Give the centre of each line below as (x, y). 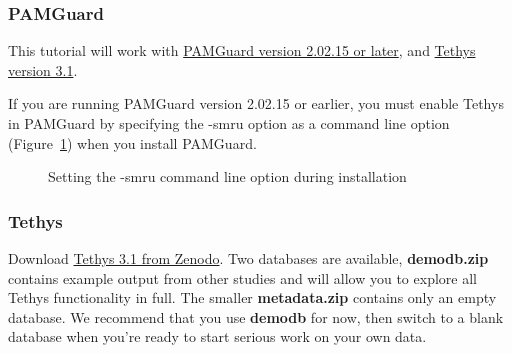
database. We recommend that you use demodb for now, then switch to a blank (256, 316)
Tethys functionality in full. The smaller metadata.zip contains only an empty (252, 297)
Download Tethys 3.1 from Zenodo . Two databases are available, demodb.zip (248, 258)
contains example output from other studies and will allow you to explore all (242, 277)
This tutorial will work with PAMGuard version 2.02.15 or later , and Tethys (242, 50)
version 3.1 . (43, 69)
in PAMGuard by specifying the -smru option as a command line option (229, 123)
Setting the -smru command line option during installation (227, 176)
